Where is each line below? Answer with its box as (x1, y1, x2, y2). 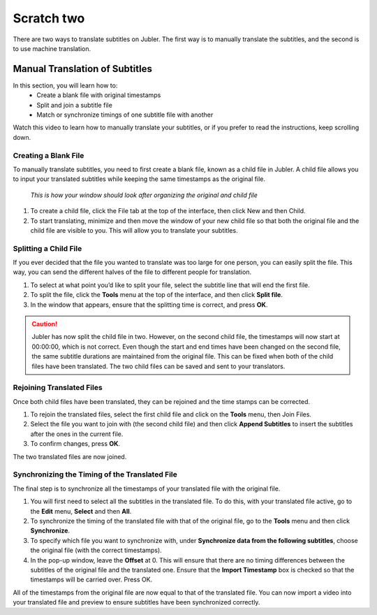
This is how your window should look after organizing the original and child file (30, 191, 258, 199)
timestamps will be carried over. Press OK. (30, 575, 153, 584)
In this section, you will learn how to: (13, 81, 118, 89)
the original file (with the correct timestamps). (30, 546, 162, 555)
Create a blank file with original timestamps (36, 91, 161, 99)
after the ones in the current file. (30, 430, 124, 438)
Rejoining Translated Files (13, 383, 103, 393)
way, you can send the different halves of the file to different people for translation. (13, 268, 251, 276)
